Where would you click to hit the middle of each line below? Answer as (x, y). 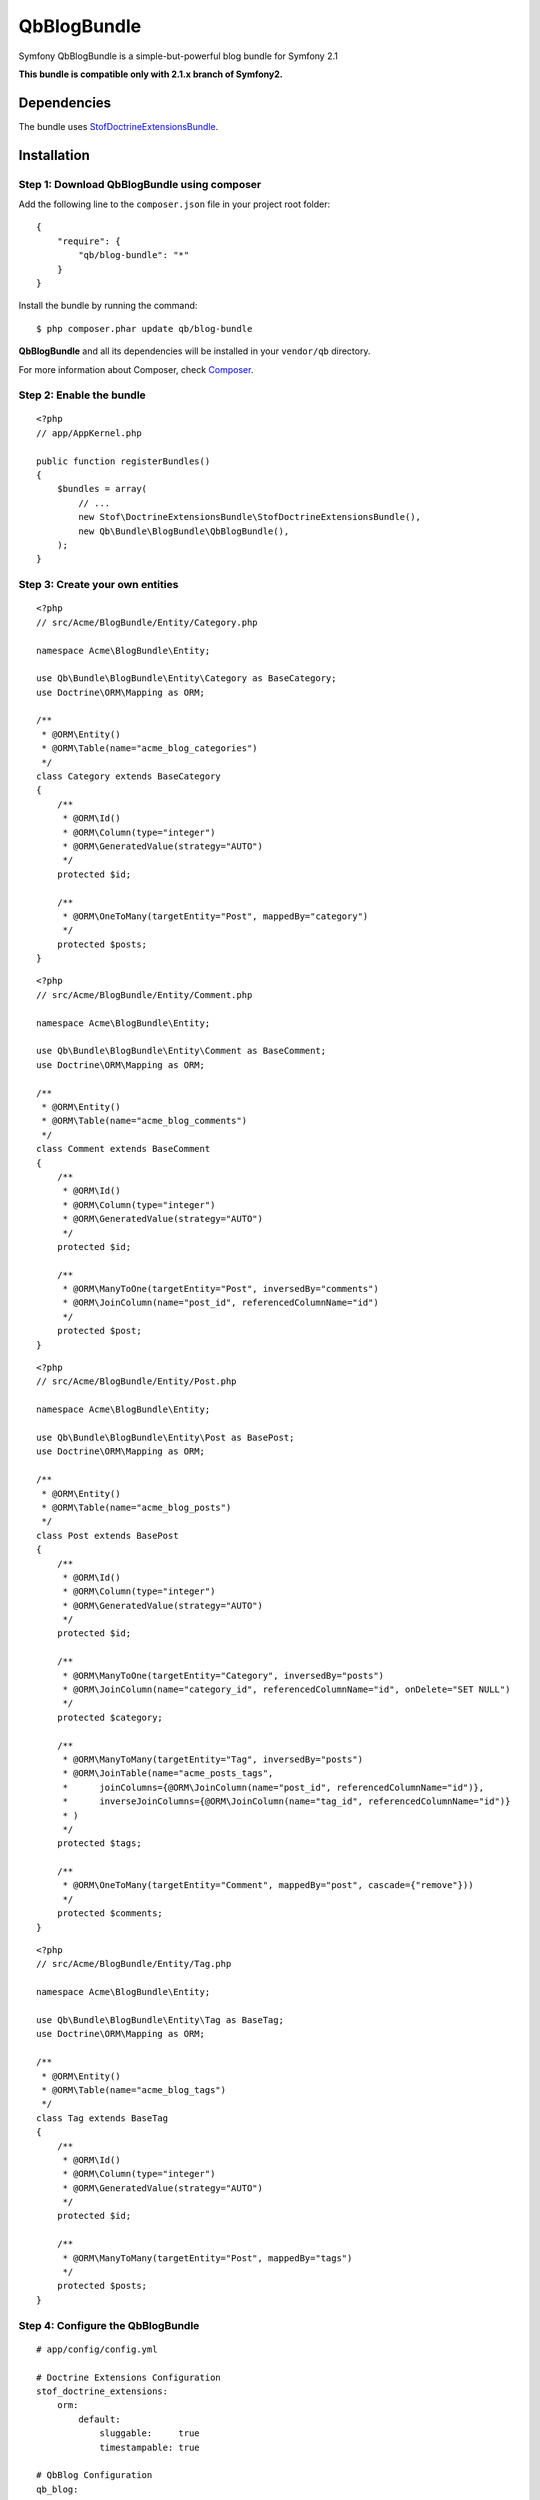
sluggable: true (149, 2433)
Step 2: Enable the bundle (82, 395)
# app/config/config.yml (97, 2349)
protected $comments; (110, 1913)
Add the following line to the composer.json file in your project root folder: (174, 204)
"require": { (88, 241)
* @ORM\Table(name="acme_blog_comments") (144, 1121)
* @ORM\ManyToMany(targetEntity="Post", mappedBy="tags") (207, 2258)
